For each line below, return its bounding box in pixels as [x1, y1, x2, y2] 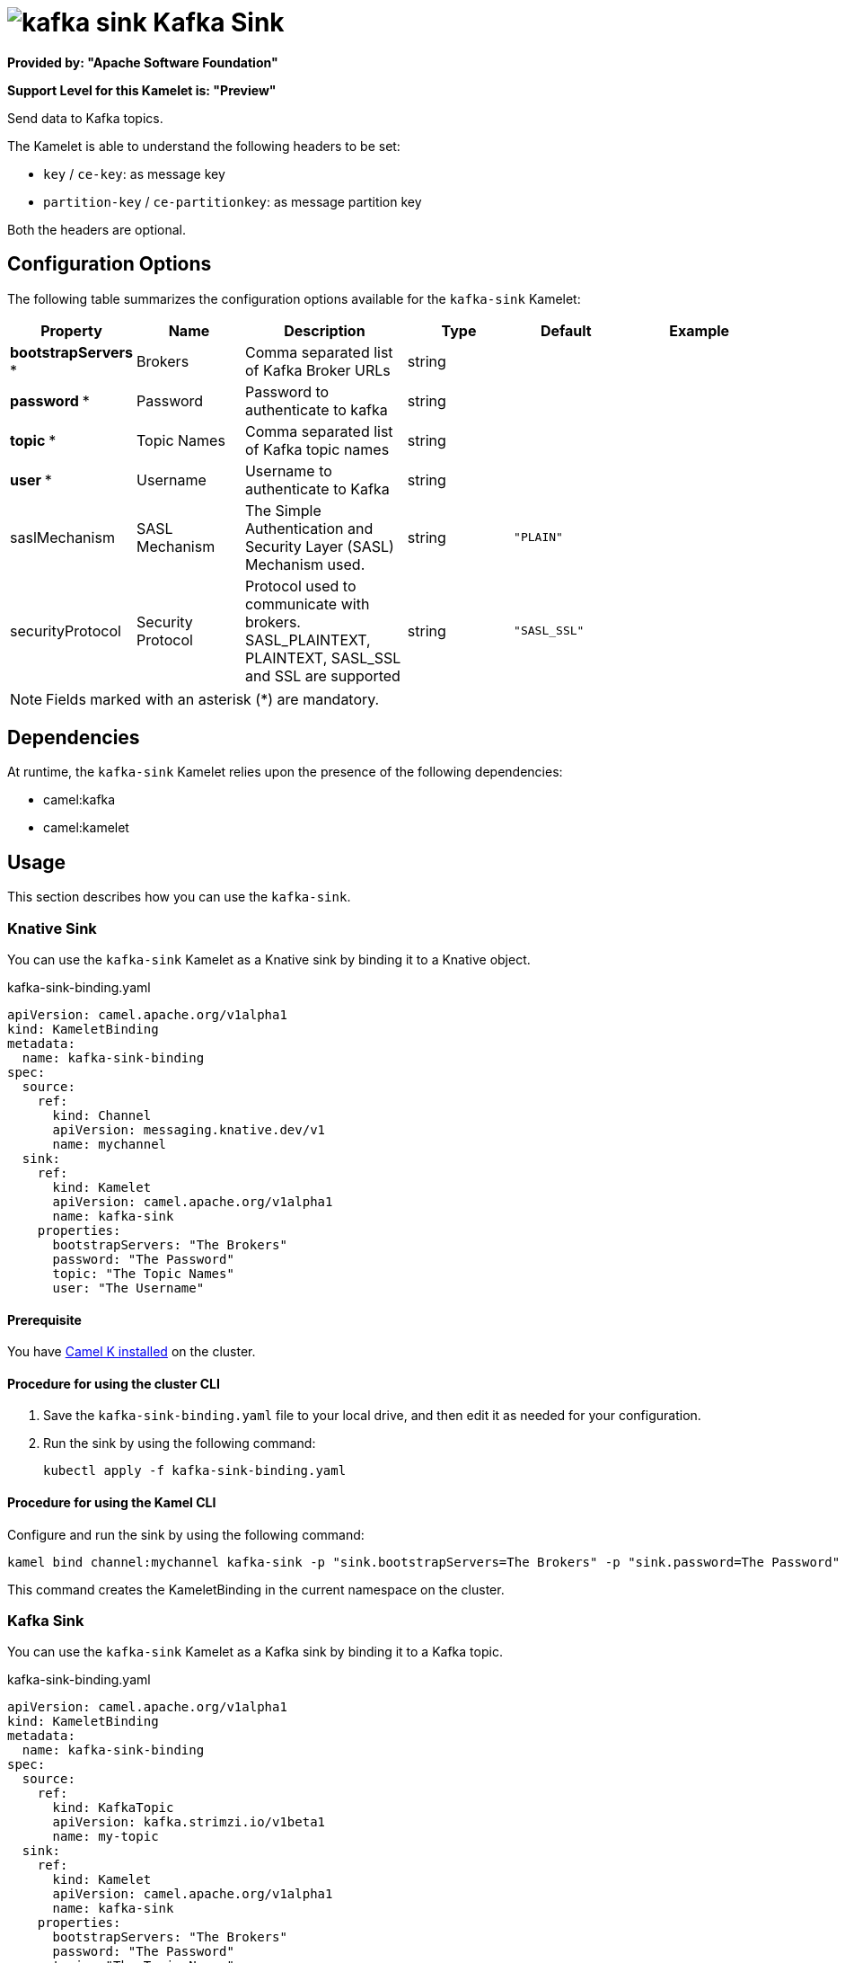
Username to [244, 461, 332, 480]
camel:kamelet [43, 820, 129, 836]
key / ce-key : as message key [43, 165, 225, 182]
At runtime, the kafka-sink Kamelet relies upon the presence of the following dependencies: [7, 764, 563, 780]
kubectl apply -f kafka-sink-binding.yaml [43, 1463, 347, 1479]
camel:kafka [43, 792, 116, 808]
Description [284, 321, 365, 340]
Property [40, 321, 102, 340]
